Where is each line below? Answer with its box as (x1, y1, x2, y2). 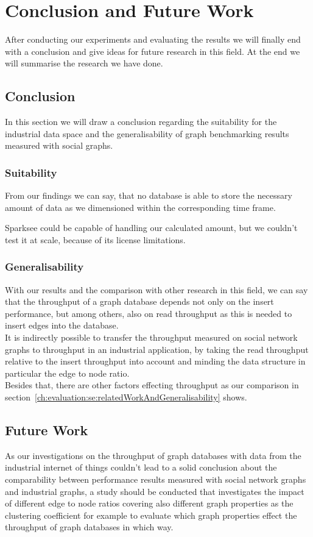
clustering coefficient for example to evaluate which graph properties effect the (5, 508, 297, 521)
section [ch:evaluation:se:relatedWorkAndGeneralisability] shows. (5, 391, 247, 404)
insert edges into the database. (5, 319, 119, 332)
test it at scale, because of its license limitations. (5, 233, 186, 246)
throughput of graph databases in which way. (5, 521, 174, 533)
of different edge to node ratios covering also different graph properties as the (5, 497, 294, 510)
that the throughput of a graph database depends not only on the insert (5, 295, 274, 308)
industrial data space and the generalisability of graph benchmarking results (5, 127, 289, 140)
